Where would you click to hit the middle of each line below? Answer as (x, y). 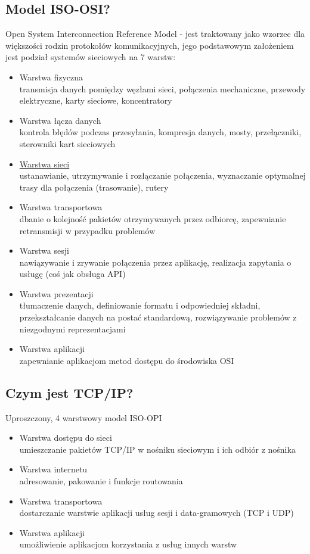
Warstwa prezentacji (56, 293)
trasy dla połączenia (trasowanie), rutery (94, 187)
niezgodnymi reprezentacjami (72, 329)
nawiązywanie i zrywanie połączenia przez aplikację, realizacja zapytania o (155, 262)
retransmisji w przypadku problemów (87, 230)
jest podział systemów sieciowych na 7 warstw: (91, 57)
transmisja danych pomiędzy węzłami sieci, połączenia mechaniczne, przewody (162, 88)
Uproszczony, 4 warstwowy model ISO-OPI (84, 417)
